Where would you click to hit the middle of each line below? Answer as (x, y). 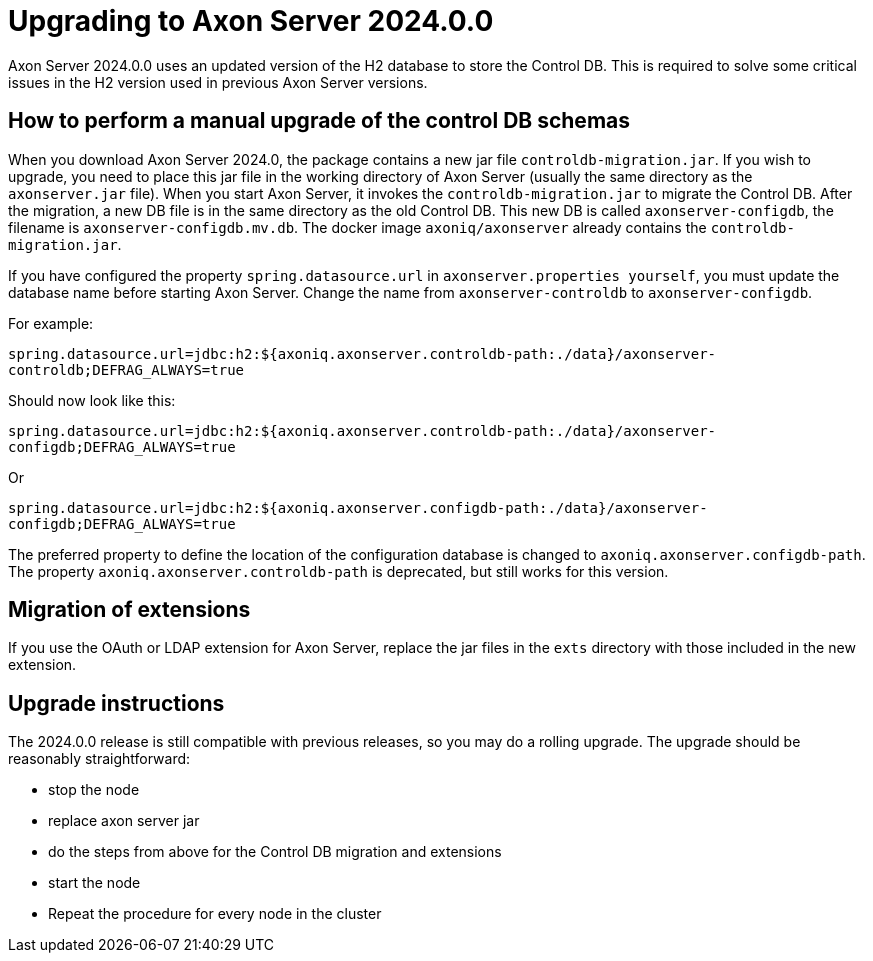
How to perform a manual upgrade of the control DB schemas (319, 121)
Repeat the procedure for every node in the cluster (215, 914)
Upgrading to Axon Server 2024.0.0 (251, 21)
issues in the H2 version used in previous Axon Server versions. (218, 82)
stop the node (94, 790)
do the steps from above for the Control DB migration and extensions (275, 852)
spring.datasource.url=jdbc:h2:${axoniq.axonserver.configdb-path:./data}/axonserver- (358, 507)
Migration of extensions (129, 610)
